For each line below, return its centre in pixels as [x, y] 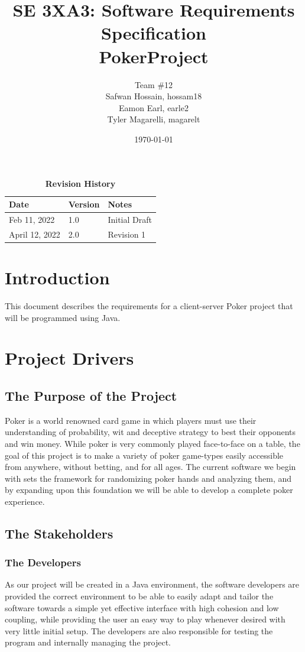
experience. [25, 501]
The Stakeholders [59, 533]
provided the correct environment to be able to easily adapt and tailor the [139, 596]
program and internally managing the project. [88, 642]
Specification [154, 33]
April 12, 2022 [35, 234]
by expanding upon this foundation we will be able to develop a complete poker [149, 490]
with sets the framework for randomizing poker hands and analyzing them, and [148, 478]
